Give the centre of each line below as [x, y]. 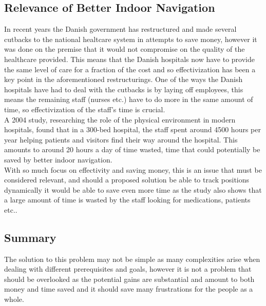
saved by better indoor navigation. [58, 159]
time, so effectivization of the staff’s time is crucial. [85, 109]
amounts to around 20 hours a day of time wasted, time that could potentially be [132, 149]
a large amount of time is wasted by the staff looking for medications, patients [127, 200]
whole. [14, 299]
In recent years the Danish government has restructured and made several [120, 29]
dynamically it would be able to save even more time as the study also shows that [133, 189]
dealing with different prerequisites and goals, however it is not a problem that [128, 269]
